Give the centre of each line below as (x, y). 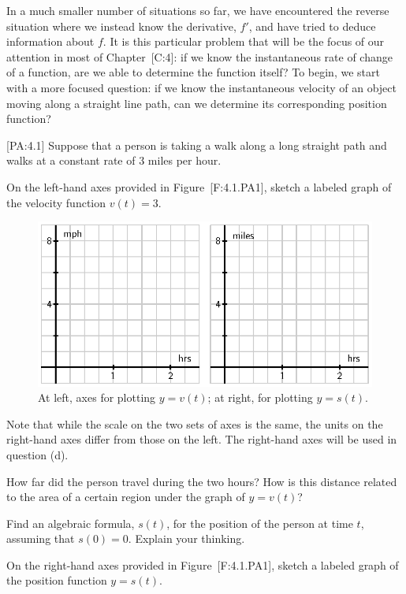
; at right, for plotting (260, 397)
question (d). (37, 454)
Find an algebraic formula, (71, 523)
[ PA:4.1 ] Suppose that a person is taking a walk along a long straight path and (197, 145)
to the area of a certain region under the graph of (126, 497)
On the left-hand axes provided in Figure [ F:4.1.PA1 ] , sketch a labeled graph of (199, 186)
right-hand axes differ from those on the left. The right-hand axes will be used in (202, 439)
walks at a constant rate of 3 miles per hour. (114, 160)
